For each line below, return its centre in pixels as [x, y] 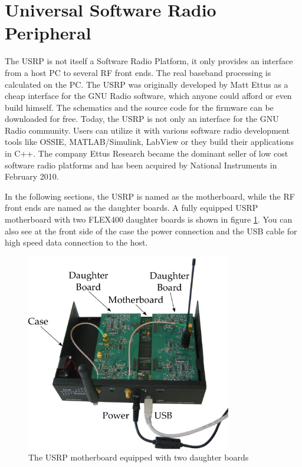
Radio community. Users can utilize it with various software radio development [147, 130]
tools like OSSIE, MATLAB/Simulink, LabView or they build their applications [149, 142]
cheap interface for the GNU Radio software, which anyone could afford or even [148, 96]
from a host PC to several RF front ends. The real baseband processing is [138, 72]
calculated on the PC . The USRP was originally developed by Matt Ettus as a [147, 84]
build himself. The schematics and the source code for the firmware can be [139, 107]
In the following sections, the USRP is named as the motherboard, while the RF [150, 196]
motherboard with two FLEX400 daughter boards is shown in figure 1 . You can [149, 219]
